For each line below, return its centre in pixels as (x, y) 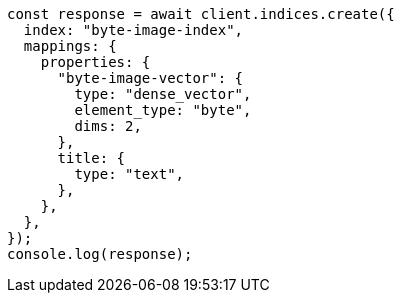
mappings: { (70, 46)
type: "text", (129, 174)
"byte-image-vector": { (150, 78)
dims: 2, (108, 126)
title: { (91, 158)
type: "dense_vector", (163, 94)
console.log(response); (100, 254)
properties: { (95, 62)
